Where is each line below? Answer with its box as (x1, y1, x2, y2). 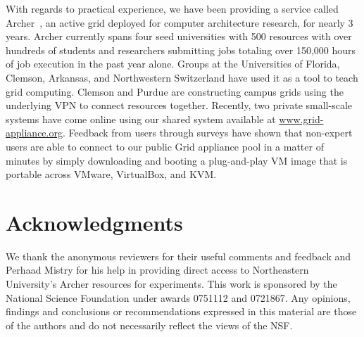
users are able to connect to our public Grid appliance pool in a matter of (6, 139, 324, 153)
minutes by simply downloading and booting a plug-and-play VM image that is (6, 153, 348, 167)
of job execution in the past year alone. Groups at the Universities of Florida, (6, 56, 340, 71)
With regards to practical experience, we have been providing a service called (6, 1, 339, 15)
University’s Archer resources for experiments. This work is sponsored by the (6, 276, 337, 291)
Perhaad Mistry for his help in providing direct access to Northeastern (6, 262, 309, 277)
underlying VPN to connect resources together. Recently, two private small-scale (6, 98, 353, 113)
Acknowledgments (6, 208, 183, 236)
